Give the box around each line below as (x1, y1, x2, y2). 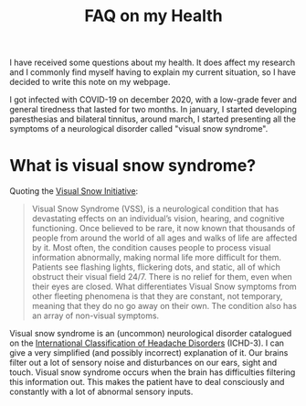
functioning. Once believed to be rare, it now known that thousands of (31, 223, 296, 234)
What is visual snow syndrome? (9, 155, 257, 176)
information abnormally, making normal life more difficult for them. (31, 252, 281, 263)
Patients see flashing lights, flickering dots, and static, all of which (31, 262, 280, 272)
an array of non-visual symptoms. (31, 310, 160, 321)
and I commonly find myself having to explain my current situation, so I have (9, 67, 297, 78)
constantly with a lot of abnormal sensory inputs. (9, 386, 194, 398)
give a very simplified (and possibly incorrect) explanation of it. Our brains (9, 347, 289, 358)
